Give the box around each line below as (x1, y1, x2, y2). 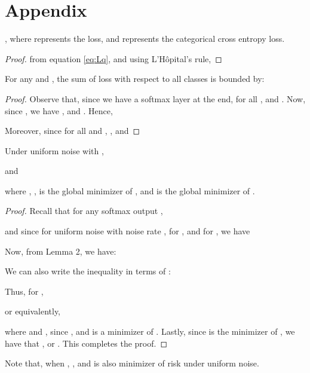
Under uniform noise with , (5, 144, 104, 157)
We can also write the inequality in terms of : (5, 265, 171, 277)
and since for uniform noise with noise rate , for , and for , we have (5, 225, 250, 237)
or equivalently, (5, 305, 61, 317)
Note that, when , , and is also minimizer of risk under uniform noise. (5, 357, 259, 369)
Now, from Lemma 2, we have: (5, 244, 116, 257)
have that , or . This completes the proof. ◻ (5, 337, 168, 349)
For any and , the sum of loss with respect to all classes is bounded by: (5, 72, 265, 85)
